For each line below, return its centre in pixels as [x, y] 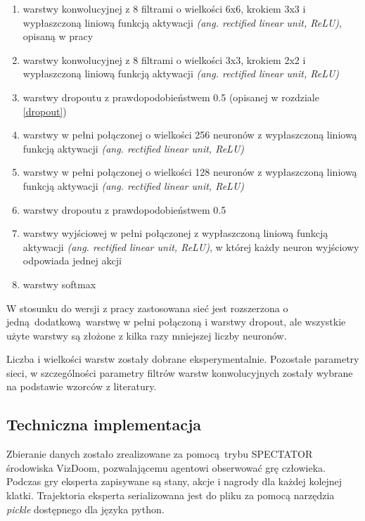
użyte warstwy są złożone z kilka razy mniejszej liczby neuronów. [147, 335]
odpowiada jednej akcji [72, 260]
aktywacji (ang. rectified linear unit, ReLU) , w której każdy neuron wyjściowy [191, 246]
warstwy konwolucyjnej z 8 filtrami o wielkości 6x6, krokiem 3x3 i [164, 8]
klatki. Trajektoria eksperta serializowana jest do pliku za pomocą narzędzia [171, 495]
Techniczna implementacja [104, 424]
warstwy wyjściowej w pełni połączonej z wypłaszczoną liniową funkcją [175, 233]
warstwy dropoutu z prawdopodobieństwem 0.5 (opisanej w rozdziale [171, 97]
